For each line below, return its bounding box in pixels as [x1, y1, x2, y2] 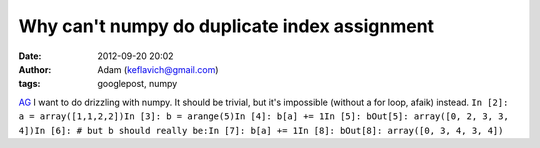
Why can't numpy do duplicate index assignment [18, 15, 435, 37]
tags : [18, 78, 41, 90]
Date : [18, 50, 42, 62]
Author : [18, 63, 52, 75]
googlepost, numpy [97, 78, 178, 90]
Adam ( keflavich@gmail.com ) [97, 63, 219, 75]
